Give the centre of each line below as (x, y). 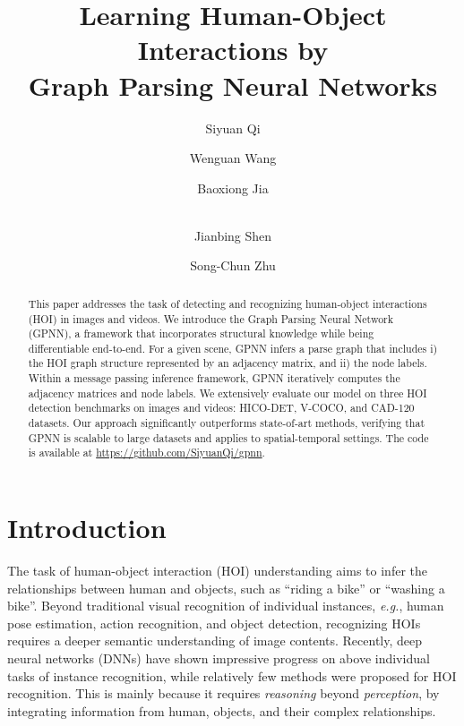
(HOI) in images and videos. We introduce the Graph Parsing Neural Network (211, 318)
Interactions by (233, 50)
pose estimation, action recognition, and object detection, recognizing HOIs (214, 623)
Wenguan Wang (233, 158)
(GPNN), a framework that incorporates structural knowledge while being (201, 333)
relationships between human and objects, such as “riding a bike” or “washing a (226, 588)
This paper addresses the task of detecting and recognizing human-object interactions (228, 303)
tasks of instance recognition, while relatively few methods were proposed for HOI (232, 675)
